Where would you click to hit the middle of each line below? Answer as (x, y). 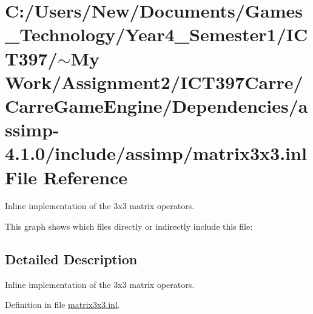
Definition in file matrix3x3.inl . (62, 305)
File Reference (66, 177)
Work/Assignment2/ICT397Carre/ (154, 82)
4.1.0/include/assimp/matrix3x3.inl (156, 153)
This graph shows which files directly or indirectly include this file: (129, 226)
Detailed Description (71, 259)
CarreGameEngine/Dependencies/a (156, 105)
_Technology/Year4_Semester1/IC (156, 34)
